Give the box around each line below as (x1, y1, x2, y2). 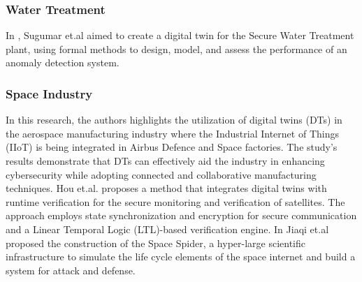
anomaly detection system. (6, 55, 120, 70)
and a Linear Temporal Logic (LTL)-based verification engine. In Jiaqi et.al (6, 221, 329, 236)
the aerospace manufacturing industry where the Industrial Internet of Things (6, 126, 339, 140)
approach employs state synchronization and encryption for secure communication (6, 208, 357, 223)
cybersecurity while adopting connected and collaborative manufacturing (6, 167, 317, 181)
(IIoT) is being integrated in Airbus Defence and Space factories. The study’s (6, 140, 338, 154)
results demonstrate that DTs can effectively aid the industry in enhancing (6, 154, 325, 168)
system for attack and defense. (6, 262, 136, 277)
